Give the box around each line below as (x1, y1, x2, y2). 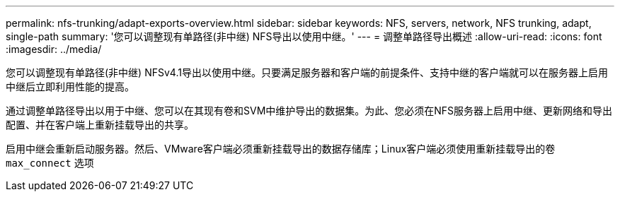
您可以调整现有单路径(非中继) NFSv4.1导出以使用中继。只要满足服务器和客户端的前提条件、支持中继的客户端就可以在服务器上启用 (6, 66, 608, 78)
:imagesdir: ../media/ (6, 43, 102, 55)
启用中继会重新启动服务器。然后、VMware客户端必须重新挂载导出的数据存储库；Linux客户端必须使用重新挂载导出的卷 (6, 143, 556, 155)
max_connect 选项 (6, 157, 94, 169)
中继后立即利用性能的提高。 (6, 80, 134, 92)
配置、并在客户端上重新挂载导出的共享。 (6, 119, 194, 131)
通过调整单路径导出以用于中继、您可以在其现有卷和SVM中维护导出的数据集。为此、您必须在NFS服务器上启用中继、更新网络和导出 (6, 105, 613, 117)
